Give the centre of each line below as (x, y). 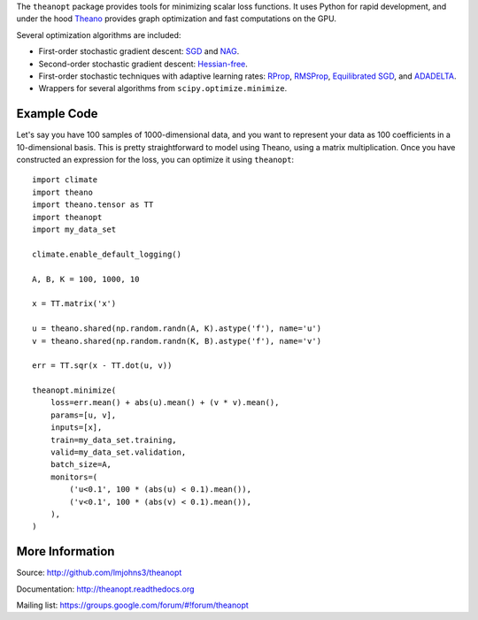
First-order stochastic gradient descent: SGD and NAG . (139, 51)
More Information (66, 551)
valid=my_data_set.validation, (118, 452)
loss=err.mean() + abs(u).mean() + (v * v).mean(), (165, 403)
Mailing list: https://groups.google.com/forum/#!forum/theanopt (133, 605)
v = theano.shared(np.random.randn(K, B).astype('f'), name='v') (177, 341)
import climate (65, 180)
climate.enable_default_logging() (107, 254)
